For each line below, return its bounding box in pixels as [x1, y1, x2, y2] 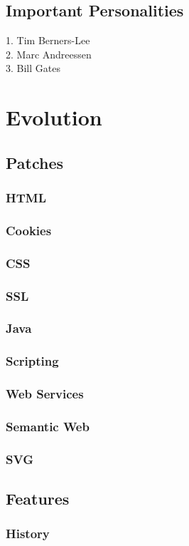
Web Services [6, 385, 84, 403]
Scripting [6, 352, 59, 370]
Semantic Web [6, 417, 90, 435]
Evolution [6, 103, 102, 132]
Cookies [6, 221, 52, 239]
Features [6, 488, 70, 510]
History [6, 525, 50, 542]
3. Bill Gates [6, 61, 60, 76]
